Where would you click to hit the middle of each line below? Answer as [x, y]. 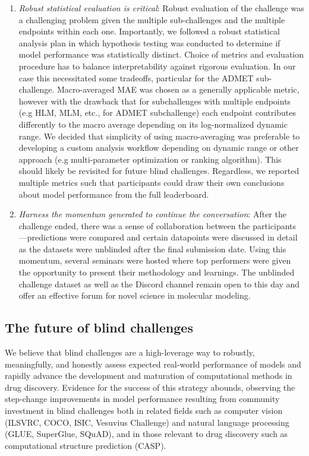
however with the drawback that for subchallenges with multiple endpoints [155, 101]
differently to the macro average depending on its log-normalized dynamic [153, 124]
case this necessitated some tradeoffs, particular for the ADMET [136, 77]
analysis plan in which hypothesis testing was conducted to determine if [149, 42]
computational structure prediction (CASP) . [86, 445]
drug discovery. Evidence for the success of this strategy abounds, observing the [150, 387]
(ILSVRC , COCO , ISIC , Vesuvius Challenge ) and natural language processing [147, 422]
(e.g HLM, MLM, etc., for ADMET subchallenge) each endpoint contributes [157, 113]
